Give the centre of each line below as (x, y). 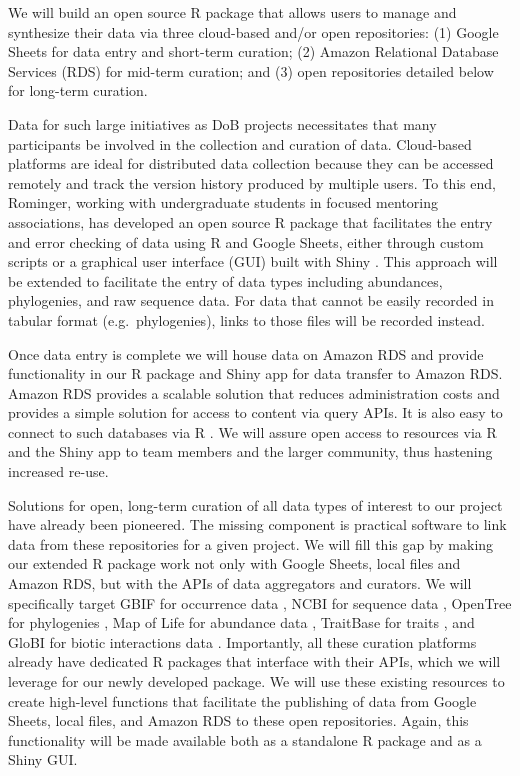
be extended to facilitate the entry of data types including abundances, (225, 280)
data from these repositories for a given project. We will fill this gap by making (251, 543)
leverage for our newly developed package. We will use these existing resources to (256, 681)
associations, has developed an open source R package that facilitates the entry (250, 221)
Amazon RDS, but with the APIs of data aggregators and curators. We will (240, 583)
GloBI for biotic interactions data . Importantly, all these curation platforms (242, 641)
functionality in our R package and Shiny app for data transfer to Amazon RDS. (255, 373)
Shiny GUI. (43, 759)
